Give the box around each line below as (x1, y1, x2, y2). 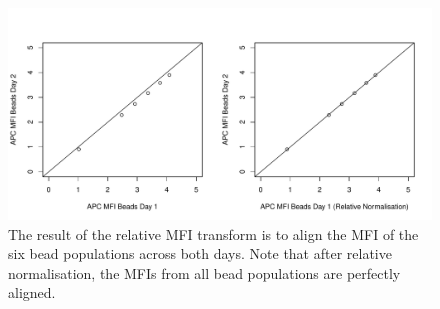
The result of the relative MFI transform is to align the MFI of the (8, 223, 419, 244)
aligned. (8, 282, 56, 303)
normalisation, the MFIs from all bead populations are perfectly (8, 262, 401, 283)
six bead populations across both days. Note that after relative (8, 243, 392, 264)
